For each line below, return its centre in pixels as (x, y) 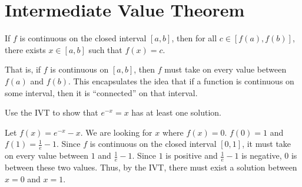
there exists (25, 49)
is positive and (192, 155)
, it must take (267, 144)
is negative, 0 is (269, 155)
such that (105, 49)
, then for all (194, 38)
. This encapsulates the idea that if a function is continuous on (181, 81)
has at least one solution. (177, 112)
